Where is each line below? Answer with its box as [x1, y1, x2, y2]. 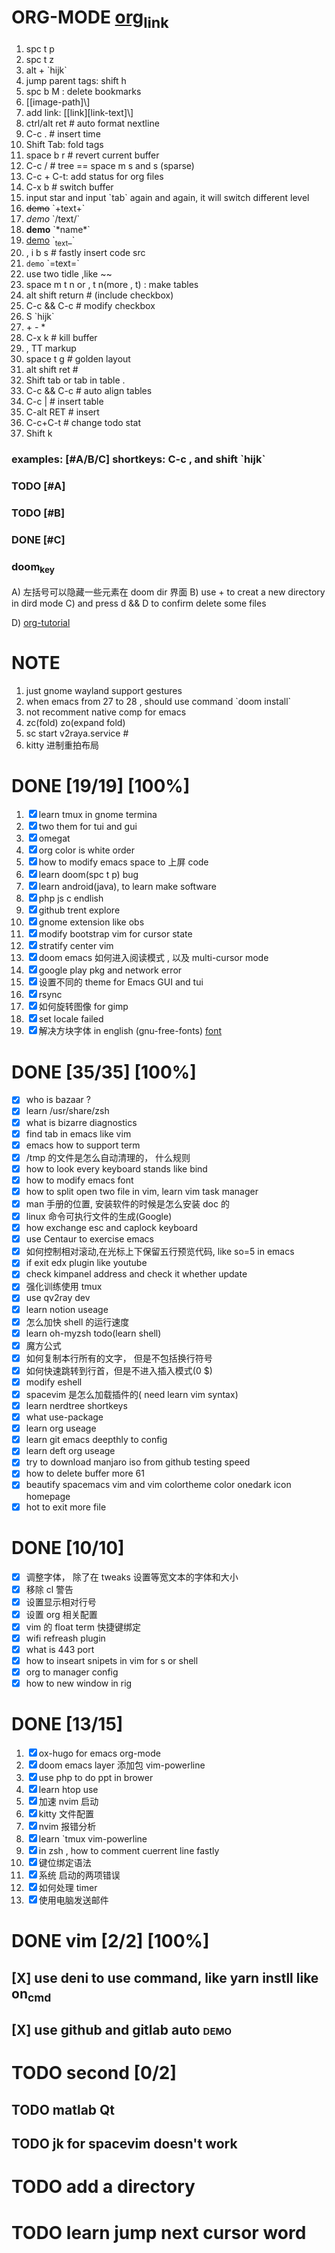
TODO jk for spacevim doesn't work [11, 2136, 238, 2153]
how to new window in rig [25, 1677, 133, 1690]
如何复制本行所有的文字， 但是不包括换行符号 [25, 1352, 213, 1364]
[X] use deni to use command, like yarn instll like [11, 1969, 319, 1986]
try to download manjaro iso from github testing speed [25, 1456, 251, 1468]
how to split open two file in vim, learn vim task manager [25, 1185, 259, 1197]
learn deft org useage [25, 1445, 116, 1457]
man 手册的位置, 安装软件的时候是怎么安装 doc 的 [25, 1197, 230, 1210]
